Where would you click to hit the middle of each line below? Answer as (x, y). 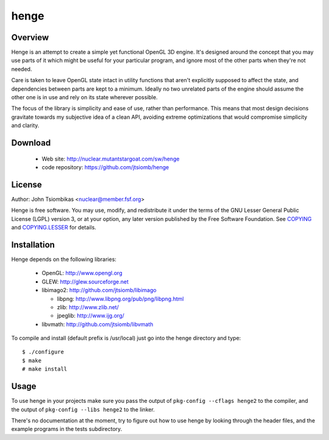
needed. (22, 69)
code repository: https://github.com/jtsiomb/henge (105, 167)
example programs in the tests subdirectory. (67, 429)
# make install (45, 369)
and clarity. (25, 125)
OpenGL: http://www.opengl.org (82, 273)
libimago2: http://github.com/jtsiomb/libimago (99, 290)
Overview (30, 37)
